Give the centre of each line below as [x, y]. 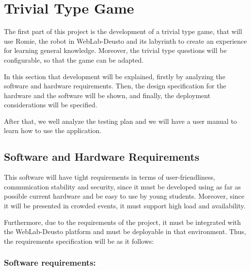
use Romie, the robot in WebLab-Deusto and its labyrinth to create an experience [125, 41]
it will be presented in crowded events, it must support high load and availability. [125, 206]
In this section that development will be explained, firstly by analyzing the [115, 76]
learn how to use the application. [53, 130]
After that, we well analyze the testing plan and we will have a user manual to [120, 121]
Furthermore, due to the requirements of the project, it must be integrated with [123, 222]
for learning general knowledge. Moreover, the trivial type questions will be [115, 50]
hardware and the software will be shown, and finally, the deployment [107, 95]
